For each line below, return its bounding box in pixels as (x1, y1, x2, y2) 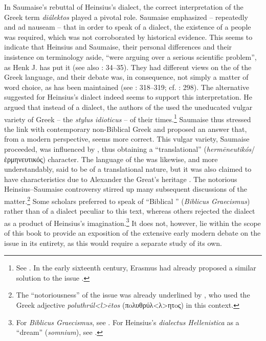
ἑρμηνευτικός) (4, 153, 46, 164)
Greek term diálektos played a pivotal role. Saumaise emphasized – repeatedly (4, 11, 248, 22)
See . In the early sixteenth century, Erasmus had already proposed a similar (16, 262, 256, 273)
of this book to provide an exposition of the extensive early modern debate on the (4, 228, 261, 238)
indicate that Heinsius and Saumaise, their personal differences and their (4, 41, 232, 52)
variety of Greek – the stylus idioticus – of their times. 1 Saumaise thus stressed (4, 112, 251, 124)
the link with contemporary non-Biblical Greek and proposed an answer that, (4, 123, 247, 134)
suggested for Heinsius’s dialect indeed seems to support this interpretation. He (4, 92, 253, 102)
